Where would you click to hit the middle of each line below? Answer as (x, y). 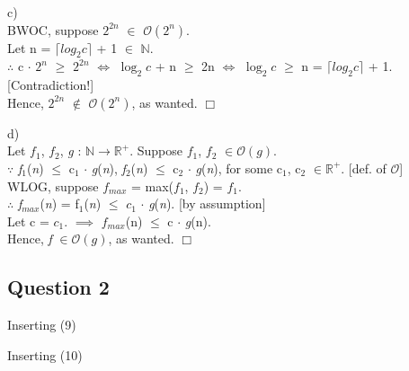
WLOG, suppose (53, 185)
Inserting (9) (42, 325)
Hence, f (30, 238)
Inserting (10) (45, 354)
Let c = (28, 221)
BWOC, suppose (53, 29)
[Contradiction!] (51, 85)
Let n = (29, 47)
